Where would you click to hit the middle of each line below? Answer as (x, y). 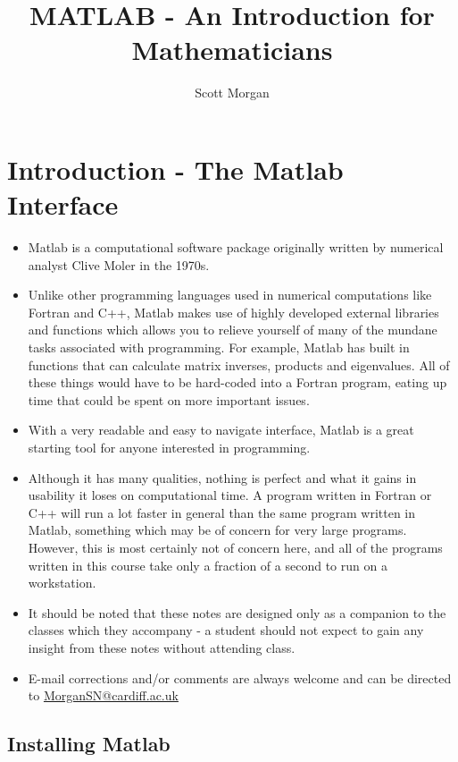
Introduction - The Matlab (175, 169)
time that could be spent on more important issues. (169, 399)
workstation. (62, 583)
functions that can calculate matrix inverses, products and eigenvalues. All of (239, 364)
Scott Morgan (232, 93)
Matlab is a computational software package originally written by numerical (236, 247)
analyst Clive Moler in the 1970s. (119, 264)
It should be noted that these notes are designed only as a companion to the (237, 612)
